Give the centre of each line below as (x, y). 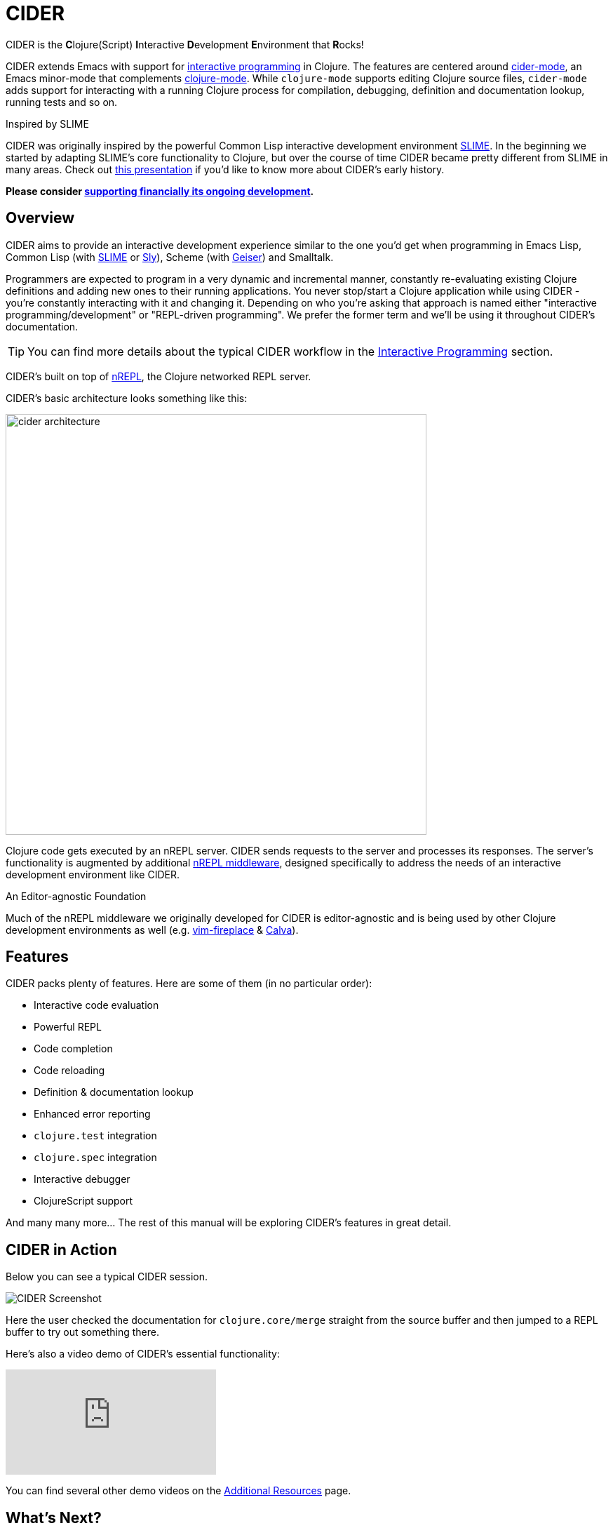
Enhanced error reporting (92, 1114)
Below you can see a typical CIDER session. (107, 1277)
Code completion (73, 1049)
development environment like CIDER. (93, 874)
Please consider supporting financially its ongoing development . (160, 191)
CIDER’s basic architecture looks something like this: (127, 398)
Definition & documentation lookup (114, 1092)
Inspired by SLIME (47, 123)
